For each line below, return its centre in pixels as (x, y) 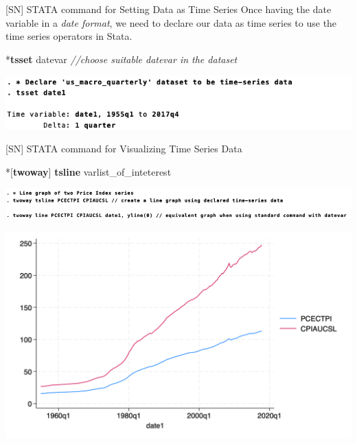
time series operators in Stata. (69, 36)
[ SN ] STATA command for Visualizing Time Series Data (124, 149)
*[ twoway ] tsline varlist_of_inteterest (89, 171)
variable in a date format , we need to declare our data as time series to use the (171, 22)
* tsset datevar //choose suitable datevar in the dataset (122, 59)
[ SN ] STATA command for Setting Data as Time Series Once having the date (169, 9)
